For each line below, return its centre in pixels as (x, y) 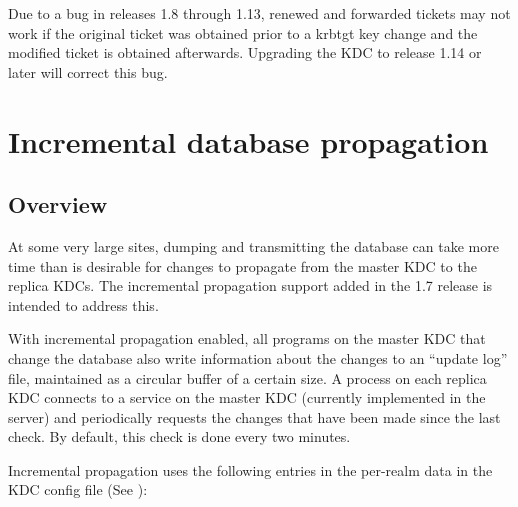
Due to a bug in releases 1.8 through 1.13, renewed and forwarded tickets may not (259, 13)
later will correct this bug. (88, 71)
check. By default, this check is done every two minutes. (179, 436)
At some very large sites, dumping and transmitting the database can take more (253, 245)
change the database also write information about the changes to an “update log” (258, 357)
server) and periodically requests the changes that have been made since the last (254, 416)
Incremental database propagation (248, 140)
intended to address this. (83, 304)
